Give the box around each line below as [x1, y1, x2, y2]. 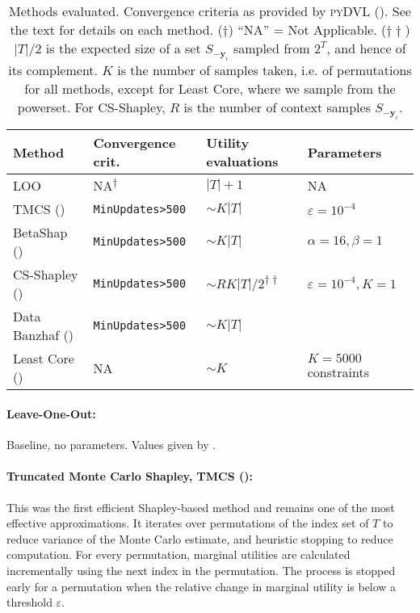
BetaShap [13, 223, 68, 242]
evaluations [206, 152, 279, 171]
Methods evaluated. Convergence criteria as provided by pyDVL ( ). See [9, 2, 411, 20]
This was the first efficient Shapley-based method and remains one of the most [6, 498, 395, 515]
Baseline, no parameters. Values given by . [6, 436, 216, 453]
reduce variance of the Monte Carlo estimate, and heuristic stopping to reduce [6, 530, 393, 547]
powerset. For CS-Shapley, [17, 98, 166, 117]
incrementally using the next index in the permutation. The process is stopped [6, 561, 396, 578]
